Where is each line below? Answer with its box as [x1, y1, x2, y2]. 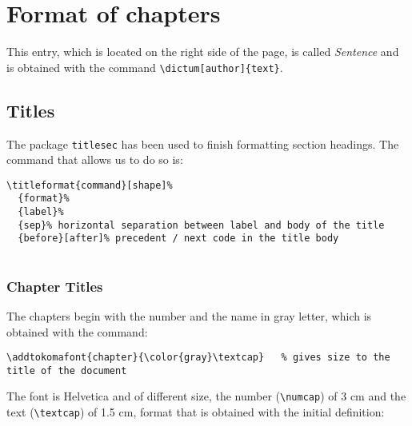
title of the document [6, 364, 127, 376]
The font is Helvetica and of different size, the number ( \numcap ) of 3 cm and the [6, 388, 406, 404]
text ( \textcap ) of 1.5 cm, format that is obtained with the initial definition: [6, 404, 385, 420]
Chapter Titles [6, 276, 103, 296]
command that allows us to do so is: [6, 151, 183, 168]
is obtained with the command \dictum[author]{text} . [6, 58, 283, 75]
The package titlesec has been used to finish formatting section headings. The [6, 135, 399, 152]
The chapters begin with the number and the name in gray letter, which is [6, 307, 372, 324]
